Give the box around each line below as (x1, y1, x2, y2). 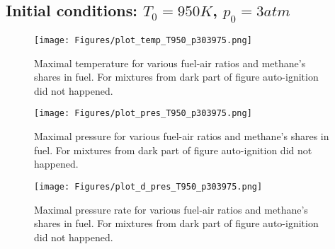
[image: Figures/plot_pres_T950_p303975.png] (34, 108, 252, 119)
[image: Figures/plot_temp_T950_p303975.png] (34, 35, 252, 45)
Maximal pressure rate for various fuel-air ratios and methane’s (34, 202, 308, 216)
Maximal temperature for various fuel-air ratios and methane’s (34, 55, 306, 70)
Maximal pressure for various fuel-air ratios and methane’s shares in (34, 129, 329, 144)
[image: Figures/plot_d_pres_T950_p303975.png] (34, 181, 263, 192)
